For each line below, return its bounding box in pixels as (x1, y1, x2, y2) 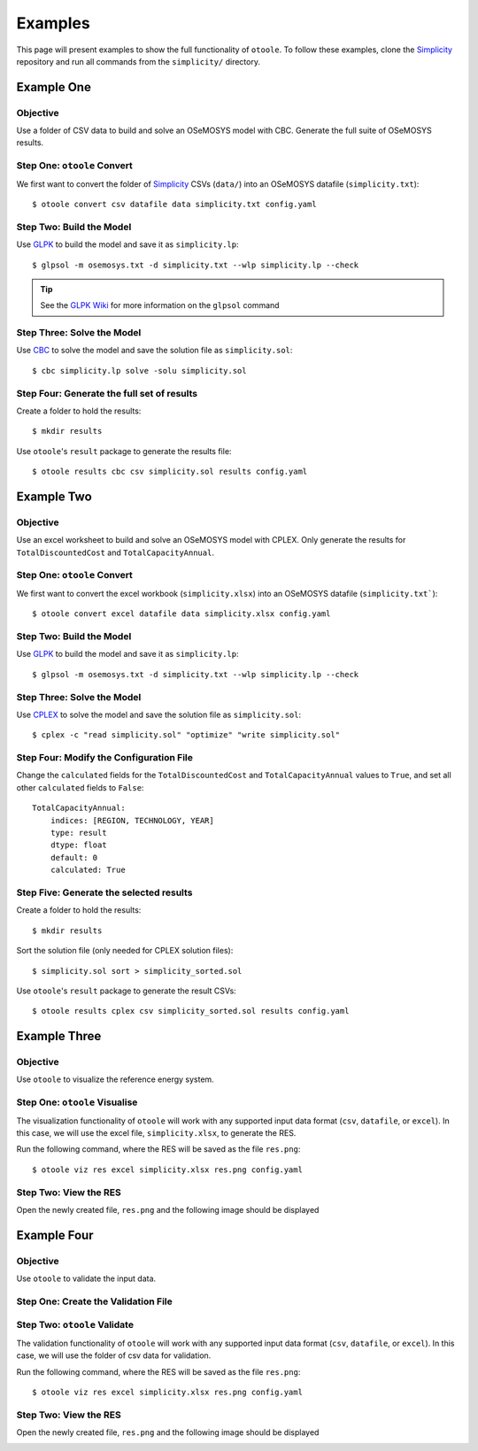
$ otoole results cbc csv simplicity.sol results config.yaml (32, 467, 308, 477)
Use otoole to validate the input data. (16, 1273, 157, 1284)
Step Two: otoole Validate (16, 1319, 135, 1331)
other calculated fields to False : (16, 782, 144, 792)
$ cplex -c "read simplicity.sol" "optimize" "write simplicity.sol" (32, 730, 341, 740)
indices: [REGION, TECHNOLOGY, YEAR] (50, 815, 214, 825)
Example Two (16, 489, 92, 504)
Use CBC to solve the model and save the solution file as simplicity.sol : (16, 345, 293, 356)
